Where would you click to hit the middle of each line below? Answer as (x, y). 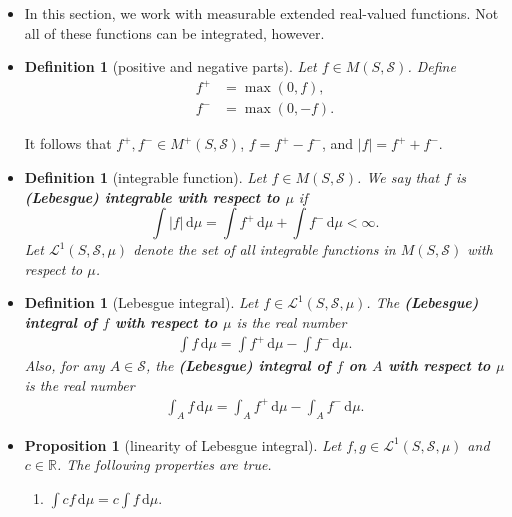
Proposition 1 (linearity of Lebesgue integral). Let (183, 444)
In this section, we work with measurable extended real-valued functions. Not (261, 13)
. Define (431, 66)
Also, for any (64, 365)
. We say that (398, 176)
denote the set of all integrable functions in (264, 249)
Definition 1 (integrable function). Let (145, 176)
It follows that (68, 143)
